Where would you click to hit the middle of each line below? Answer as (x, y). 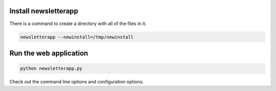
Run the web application (49, 53)
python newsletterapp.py (51, 69)
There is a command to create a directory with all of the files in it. (78, 24)
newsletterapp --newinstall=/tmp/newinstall (77, 37)
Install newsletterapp (44, 11)
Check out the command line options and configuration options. (77, 82)
